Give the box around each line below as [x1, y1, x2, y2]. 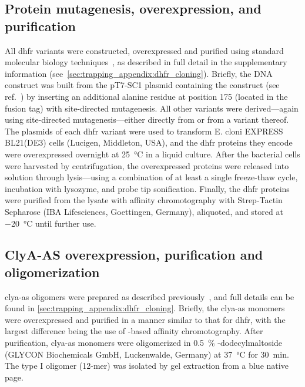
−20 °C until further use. [5, 217, 96, 229]
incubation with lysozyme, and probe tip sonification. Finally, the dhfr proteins [5, 182, 290, 194]
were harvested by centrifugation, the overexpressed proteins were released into [5, 159, 289, 171]
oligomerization [5, 263, 100, 281]
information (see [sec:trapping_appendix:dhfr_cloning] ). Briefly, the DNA [5, 67, 273, 79]
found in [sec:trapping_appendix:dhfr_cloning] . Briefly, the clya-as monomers [5, 302, 285, 314]
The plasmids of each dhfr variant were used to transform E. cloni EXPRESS [5, 124, 283, 137]
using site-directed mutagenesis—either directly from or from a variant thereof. [5, 113, 289, 126]
